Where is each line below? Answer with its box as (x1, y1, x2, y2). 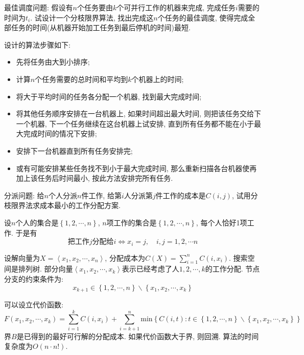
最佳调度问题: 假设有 (4, 2, 73, 12)
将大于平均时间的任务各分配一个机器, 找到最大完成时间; (16, 91, 202, 101)
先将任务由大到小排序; (16, 56, 90, 67)
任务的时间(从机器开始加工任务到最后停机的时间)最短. (11, 22, 191, 33)
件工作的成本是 (155, 190, 206, 200)
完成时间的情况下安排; (23, 128, 97, 139)
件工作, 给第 (81, 190, 122, 200)
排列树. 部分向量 (18, 263, 73, 274)
